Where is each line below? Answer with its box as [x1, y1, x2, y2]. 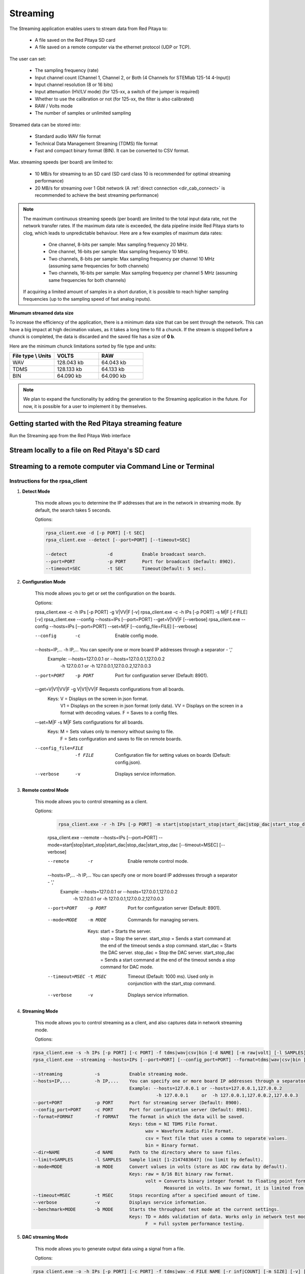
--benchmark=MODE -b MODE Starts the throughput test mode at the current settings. [33, 1207, 280, 1212]
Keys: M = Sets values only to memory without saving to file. [47, 729, 174, 735]
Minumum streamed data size [9, 310, 74, 316]
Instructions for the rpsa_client [9, 477, 87, 485]
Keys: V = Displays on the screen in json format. [47, 696, 148, 702]
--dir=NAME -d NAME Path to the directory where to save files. [33, 1150, 242, 1155]
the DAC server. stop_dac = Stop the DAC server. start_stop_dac [100, 949, 235, 956]
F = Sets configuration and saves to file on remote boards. [60, 735, 182, 741]
